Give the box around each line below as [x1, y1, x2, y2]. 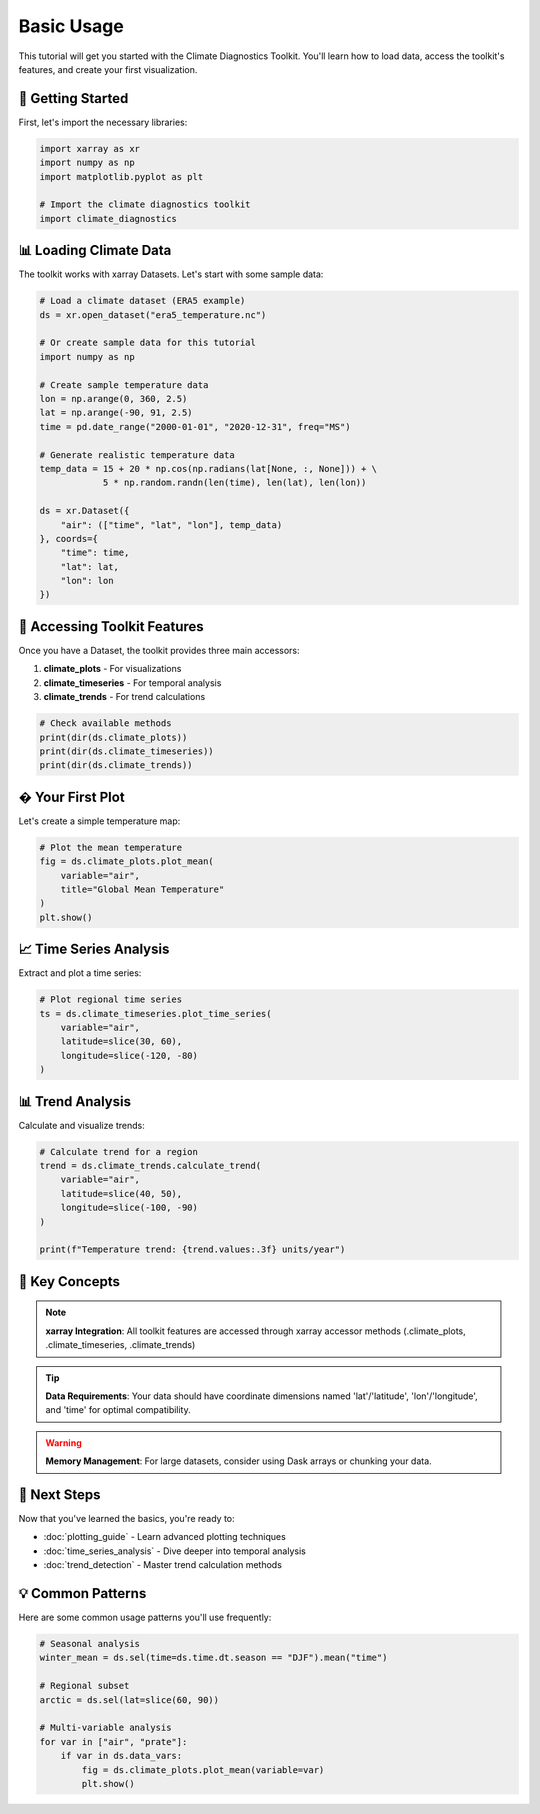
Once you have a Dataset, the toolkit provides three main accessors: [18, 644, 300, 656]
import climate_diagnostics [39, 213, 177, 224]
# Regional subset [39, 1680, 130, 1692]
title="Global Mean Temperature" [60, 883, 225, 895]
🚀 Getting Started [18, 90, 129, 107]
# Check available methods [39, 718, 172, 729]
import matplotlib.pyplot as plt [39, 171, 204, 182]
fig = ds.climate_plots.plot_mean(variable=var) [81, 1764, 325, 1775]
